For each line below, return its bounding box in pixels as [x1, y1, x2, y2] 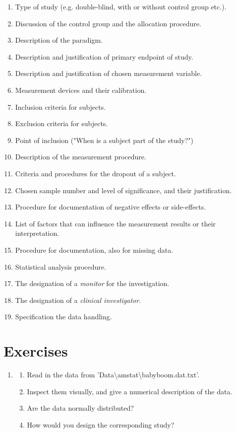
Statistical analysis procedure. [15, 261, 106, 272]
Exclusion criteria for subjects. [15, 118, 108, 129]
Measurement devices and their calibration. [15, 84, 147, 95]
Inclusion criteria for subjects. [15, 101, 106, 112]
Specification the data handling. [15, 311, 112, 322]
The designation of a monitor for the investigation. [15, 278, 170, 289]
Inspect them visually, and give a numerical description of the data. [27, 386, 233, 396]
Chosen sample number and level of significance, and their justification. [15, 185, 232, 195]
